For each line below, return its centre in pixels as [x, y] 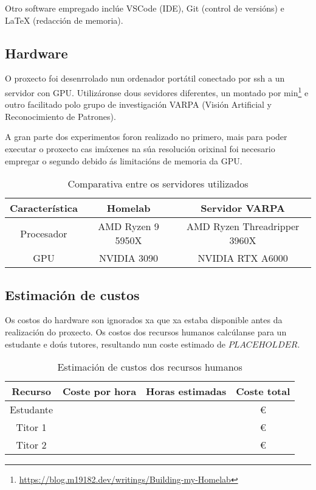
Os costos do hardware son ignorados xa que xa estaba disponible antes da [144, 320]
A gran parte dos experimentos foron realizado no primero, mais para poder [146, 137]
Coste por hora [100, 391]
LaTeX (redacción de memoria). [64, 20]
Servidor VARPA [243, 208]
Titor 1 [31, 427]
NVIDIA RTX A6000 [243, 258]
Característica [44, 208]
